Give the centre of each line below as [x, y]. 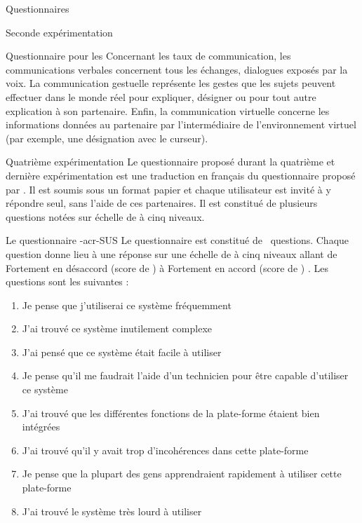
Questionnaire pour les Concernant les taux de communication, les [148, 56]
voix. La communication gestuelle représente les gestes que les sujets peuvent [171, 83]
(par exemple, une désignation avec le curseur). [107, 138]
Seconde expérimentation [59, 32]
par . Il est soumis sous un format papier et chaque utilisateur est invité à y [168, 189]
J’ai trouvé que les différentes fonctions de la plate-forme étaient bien [171, 413]
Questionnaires [38, 8]
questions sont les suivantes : [67, 281]
